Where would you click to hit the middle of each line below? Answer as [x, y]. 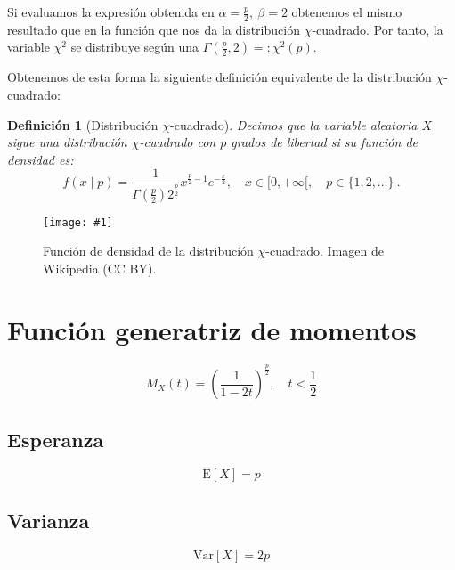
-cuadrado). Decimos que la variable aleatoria [294, 124]
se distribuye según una [135, 47]
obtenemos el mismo [347, 12]
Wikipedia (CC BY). [100, 269]
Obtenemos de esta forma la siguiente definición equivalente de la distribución [219, 77]
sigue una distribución [67, 142]
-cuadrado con [178, 142]
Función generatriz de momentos [212, 329]
